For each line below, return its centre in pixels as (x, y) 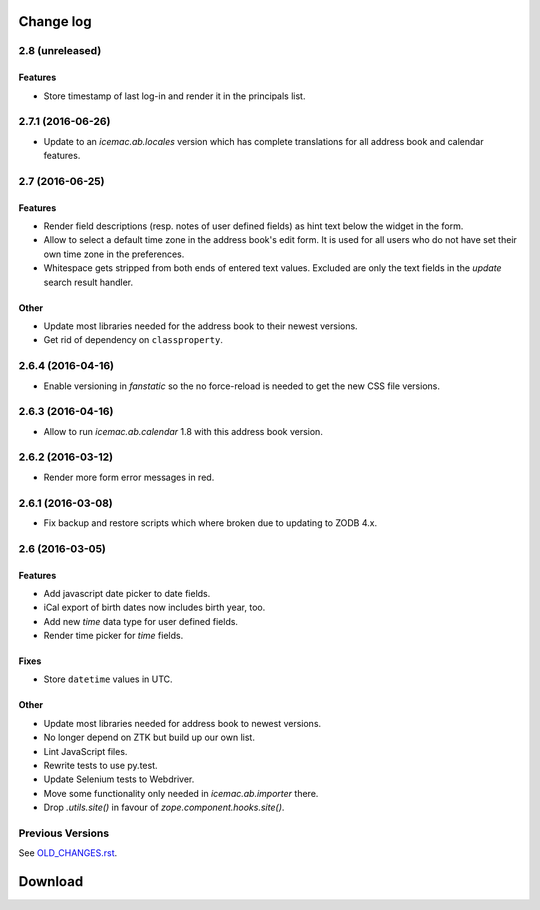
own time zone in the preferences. (114, 254)
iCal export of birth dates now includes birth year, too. (154, 607)
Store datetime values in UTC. (108, 679)
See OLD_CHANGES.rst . (68, 853)
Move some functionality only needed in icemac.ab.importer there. (181, 793)
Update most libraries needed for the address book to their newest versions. (201, 326)
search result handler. (88, 282)
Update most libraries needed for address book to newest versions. (182, 723)
